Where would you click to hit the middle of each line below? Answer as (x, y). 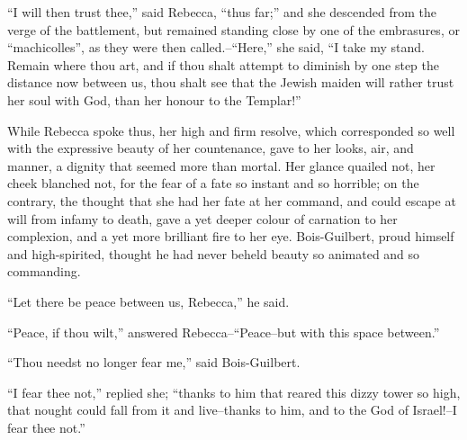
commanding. (44, 271)
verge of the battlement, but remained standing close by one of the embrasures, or (233, 29)
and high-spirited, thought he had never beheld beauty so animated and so (214, 253)
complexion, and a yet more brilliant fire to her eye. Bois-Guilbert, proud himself (231, 236)
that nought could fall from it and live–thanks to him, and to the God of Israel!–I (232, 410)
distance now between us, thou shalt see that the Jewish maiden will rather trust (231, 82)
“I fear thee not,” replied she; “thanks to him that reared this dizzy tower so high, (234, 392)
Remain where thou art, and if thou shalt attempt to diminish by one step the (224, 64)
